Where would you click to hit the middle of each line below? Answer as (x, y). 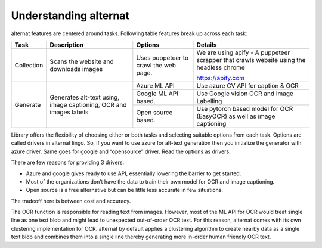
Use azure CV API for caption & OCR (248, 85)
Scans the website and (82, 61)
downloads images (76, 69)
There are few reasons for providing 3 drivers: (68, 162)
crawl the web (156, 65)
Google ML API (157, 94)
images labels (69, 112)
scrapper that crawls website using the (251, 60)
